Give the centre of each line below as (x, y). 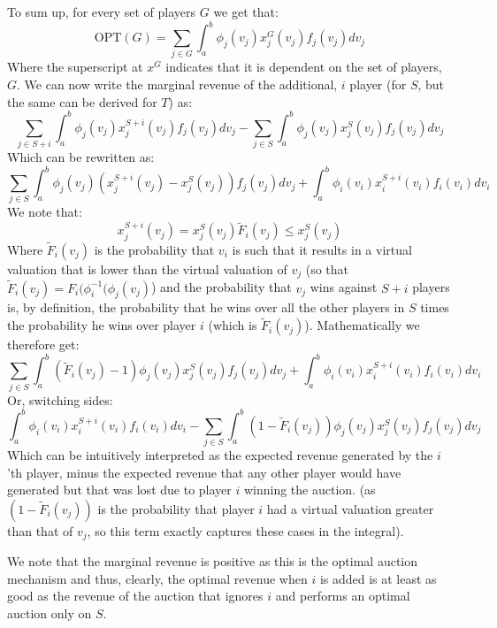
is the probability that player (176, 508)
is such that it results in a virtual (322, 249)
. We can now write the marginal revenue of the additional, (177, 84)
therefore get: (43, 345)
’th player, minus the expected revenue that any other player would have (204, 472)
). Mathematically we (362, 325)
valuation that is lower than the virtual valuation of (147, 268)
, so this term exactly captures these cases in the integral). (245, 530)
